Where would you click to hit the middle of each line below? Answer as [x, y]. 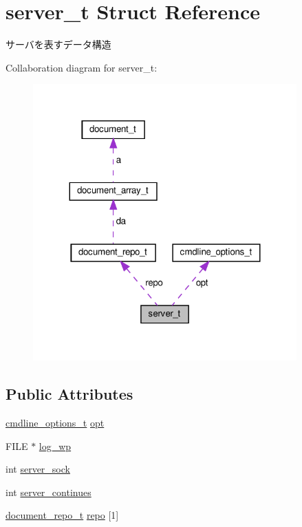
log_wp [55, 445]
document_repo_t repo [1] [62, 515]
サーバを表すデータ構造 [58, 44]
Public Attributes [69, 394]
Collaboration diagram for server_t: [82, 67]
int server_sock [38, 469]
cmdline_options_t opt [55, 422]
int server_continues [48, 492]
